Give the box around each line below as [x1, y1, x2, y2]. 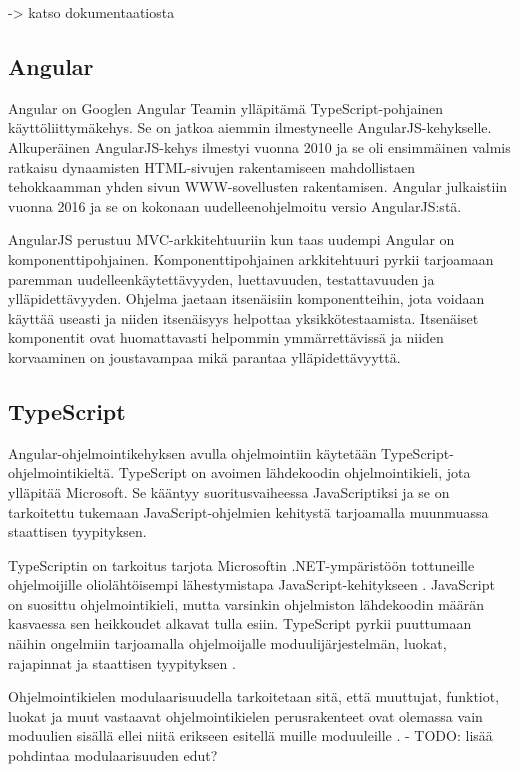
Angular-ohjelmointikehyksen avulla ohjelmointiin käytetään [8, 442, 377, 463]
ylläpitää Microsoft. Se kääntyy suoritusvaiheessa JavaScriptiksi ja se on [8, 481, 450, 502]
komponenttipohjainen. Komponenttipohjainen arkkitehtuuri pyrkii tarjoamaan [8, 248, 494, 269]
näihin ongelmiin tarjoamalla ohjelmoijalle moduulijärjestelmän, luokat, [8, 633, 447, 654]
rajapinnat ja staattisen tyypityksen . [8, 652, 236, 673]
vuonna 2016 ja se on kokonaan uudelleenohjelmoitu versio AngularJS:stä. [8, 195, 462, 216]
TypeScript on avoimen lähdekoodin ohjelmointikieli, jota [118, 462, 471, 483]
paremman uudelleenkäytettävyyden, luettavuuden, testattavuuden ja [8, 268, 435, 289]
